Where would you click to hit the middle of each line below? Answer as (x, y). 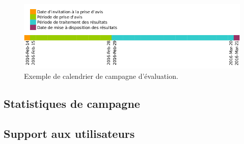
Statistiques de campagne (72, 103)
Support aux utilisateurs (69, 133)
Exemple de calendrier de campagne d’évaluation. (101, 76)
